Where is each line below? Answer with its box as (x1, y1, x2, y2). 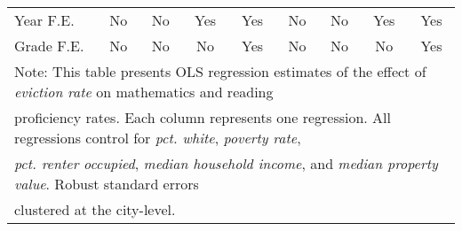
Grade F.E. (14, 35, 84, 56)
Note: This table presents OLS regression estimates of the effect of (14, 61, 426, 81)
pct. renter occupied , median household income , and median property (14, 153, 438, 173)
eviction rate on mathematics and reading (14, 81, 274, 102)
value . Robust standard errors (14, 173, 199, 194)
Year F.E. (14, 10, 75, 30)
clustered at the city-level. (14, 199, 176, 219)
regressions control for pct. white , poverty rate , (14, 127, 301, 148)
